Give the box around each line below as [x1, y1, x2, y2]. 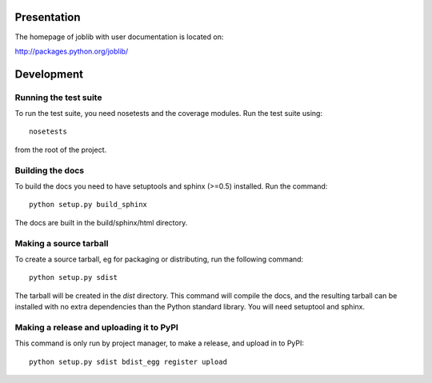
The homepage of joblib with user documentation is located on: [14, 32, 224, 42]
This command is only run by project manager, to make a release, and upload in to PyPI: [14, 338, 304, 348]
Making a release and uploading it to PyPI [14, 321, 179, 333]
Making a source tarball [14, 237, 109, 249]
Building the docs [14, 165, 84, 176]
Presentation [14, 10, 81, 24]
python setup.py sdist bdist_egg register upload [29, 357, 228, 366]
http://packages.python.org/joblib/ [14, 46, 129, 56]
